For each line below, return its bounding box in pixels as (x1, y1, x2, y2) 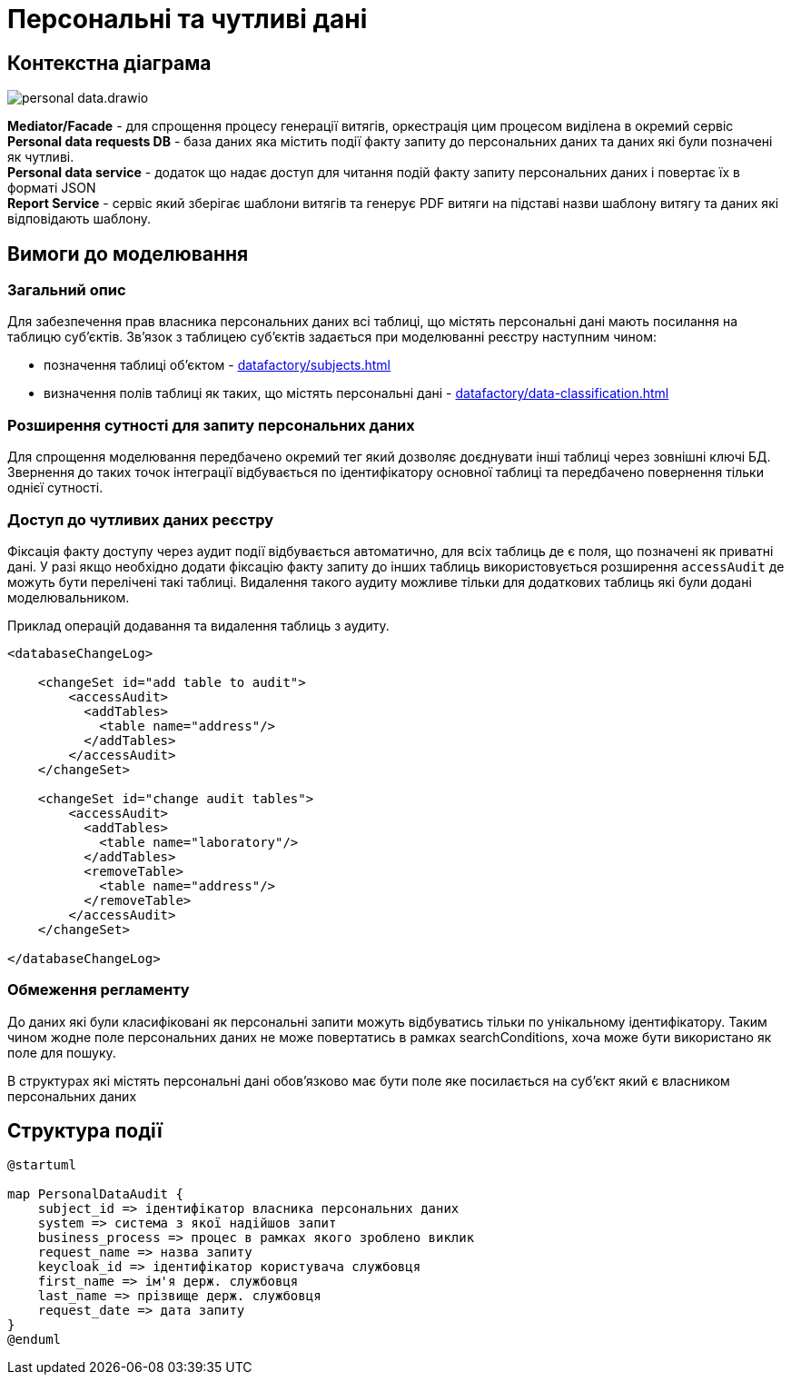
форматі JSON (7, 180, 96, 196)
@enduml (7, 1332, 62, 1347)
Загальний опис (7, 281, 126, 300)
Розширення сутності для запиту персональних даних (7, 415, 415, 434)
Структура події (7, 1119, 163, 1143)
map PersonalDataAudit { (7, 1187, 183, 1202)
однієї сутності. (7, 480, 104, 496)
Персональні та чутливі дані (7, 4, 368, 35)
